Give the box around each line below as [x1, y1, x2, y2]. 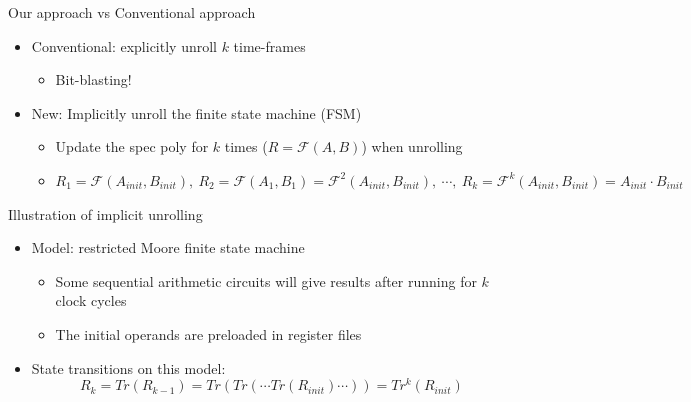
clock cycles [55, 290, 127, 311]
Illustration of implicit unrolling [8, 203, 203, 224]
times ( [224, 136, 268, 157]
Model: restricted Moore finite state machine [31, 237, 305, 258]
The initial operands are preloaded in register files [55, 323, 362, 344]
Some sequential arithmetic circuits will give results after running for [55, 270, 477, 291]
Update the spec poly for [55, 136, 209, 157]
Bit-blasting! [55, 69, 132, 90]
